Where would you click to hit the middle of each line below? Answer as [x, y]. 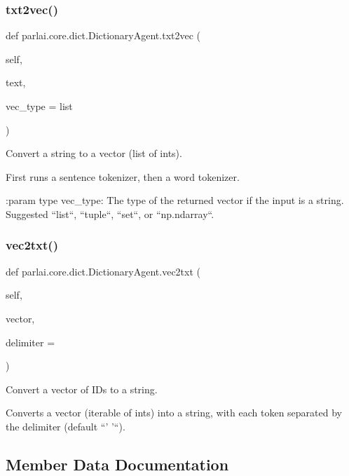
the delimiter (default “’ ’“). [66, 426]
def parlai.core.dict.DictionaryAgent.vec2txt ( [103, 271]
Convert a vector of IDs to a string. [82, 389]
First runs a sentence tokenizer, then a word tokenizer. [123, 176]
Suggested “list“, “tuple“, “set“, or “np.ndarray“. [110, 213]
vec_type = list [39, 106]
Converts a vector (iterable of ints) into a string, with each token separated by [174, 413]
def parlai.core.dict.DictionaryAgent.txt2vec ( [103, 35]
